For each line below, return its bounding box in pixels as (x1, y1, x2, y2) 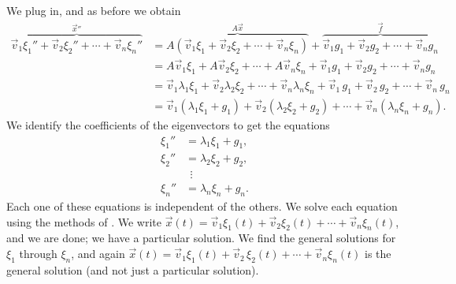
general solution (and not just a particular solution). (6, 261, 259, 278)
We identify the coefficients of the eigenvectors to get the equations (6, 116, 330, 133)
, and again (71, 245, 125, 262)
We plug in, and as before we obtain (6, 2, 181, 18)
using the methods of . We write (6, 213, 161, 230)
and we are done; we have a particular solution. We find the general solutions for (6, 230, 396, 246)
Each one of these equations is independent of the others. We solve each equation (6, 198, 398, 215)
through (19, 245, 57, 262)
